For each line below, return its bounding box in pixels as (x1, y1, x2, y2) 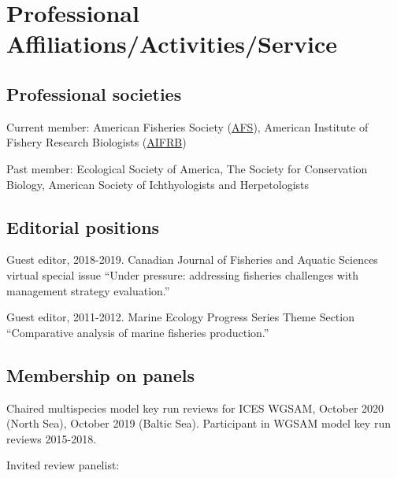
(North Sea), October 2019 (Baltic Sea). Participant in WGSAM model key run (6, 415, 391, 432)
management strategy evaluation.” (6, 282, 170, 298)
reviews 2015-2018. (6, 430, 97, 447)
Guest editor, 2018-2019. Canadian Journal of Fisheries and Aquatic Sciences (6, 251, 378, 268)
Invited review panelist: (6, 457, 120, 473)
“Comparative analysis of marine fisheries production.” (6, 324, 269, 340)
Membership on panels (6, 362, 195, 387)
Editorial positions (6, 214, 160, 239)
